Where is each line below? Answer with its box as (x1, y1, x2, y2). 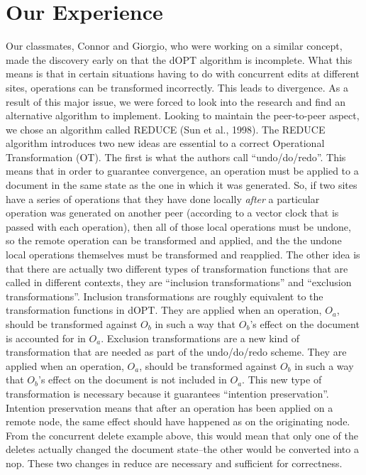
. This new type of (242, 372, 322, 387)
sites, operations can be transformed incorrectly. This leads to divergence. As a (6, 80, 348, 94)
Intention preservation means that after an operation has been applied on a (6, 400, 333, 415)
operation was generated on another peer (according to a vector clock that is (6, 205, 339, 220)
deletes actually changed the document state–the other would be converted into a (6, 442, 359, 457)
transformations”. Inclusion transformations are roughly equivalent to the (6, 288, 323, 303)
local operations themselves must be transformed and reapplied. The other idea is (6, 247, 360, 262)
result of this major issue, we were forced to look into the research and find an (6, 94, 345, 109)
